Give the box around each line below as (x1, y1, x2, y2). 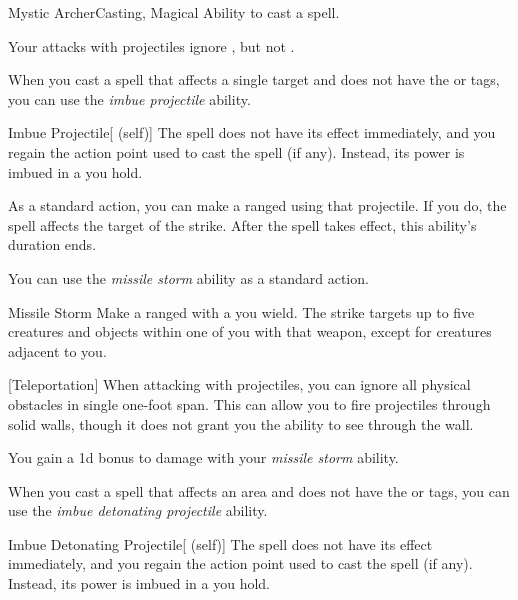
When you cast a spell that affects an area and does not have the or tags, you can (8, 480, 510, 501)
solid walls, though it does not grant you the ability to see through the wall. (8, 413, 474, 434)
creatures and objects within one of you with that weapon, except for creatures (8, 321, 492, 342)
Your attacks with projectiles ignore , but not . (8, 35, 295, 56)
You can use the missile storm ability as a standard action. (8, 267, 369, 288)
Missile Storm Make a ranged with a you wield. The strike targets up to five (8, 301, 475, 322)
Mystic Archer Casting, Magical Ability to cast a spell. (8, 2, 340, 22)
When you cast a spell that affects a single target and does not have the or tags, (8, 69, 500, 90)
